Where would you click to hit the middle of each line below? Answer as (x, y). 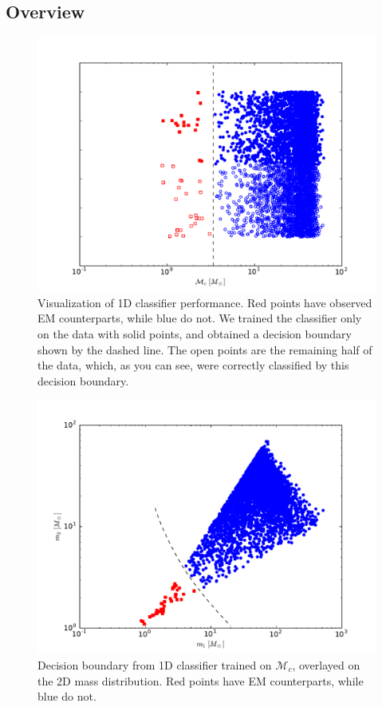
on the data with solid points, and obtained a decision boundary (195, 333)
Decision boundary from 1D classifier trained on (155, 664)
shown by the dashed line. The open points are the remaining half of (205, 349)
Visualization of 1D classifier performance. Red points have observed (205, 302)
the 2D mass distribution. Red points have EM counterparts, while (201, 680)
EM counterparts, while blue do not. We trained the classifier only (200, 318)
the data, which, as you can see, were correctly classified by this (193, 365)
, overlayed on (326, 664)
